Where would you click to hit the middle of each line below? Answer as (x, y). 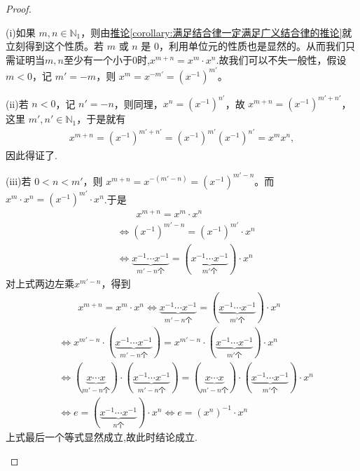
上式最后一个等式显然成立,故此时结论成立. (102, 437)
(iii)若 (19, 180)
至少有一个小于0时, (106, 59)
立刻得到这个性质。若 (55, 46)
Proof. (19, 8)
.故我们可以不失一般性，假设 (281, 59)
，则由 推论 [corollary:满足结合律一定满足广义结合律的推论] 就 (216, 32)
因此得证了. (32, 155)
